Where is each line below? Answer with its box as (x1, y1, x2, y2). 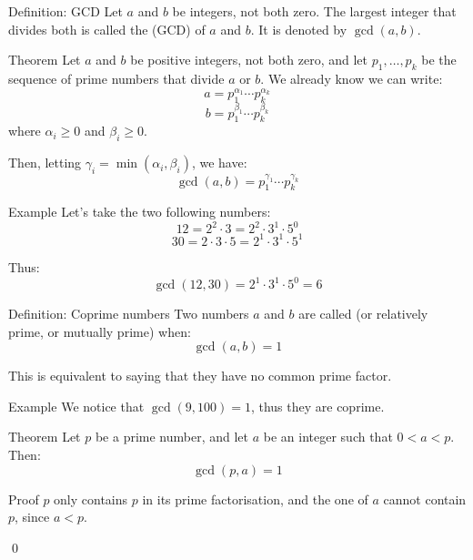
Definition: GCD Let (8, 2, 123, 20)
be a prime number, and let (95, 427, 249, 446)
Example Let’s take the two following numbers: (8, 202, 271, 221)
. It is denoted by (250, 19, 347, 38)
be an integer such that (263, 427, 393, 446)
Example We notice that (8, 396, 145, 415)
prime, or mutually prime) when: (8, 321, 191, 341)
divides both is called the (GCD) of (8, 19, 206, 38)
